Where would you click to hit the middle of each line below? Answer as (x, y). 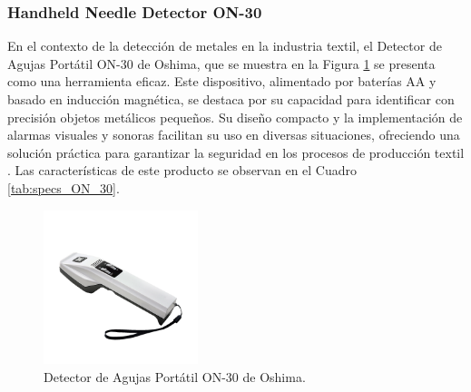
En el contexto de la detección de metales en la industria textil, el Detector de (225, 46)
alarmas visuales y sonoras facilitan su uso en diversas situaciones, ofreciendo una (234, 135)
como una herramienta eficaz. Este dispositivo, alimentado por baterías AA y (222, 81)
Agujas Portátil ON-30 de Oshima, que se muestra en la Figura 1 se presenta (221, 63)
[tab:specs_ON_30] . (64, 187)
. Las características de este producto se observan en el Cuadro (182, 170)
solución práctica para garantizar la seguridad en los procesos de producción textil (236, 152)
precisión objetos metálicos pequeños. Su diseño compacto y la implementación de (235, 117)
